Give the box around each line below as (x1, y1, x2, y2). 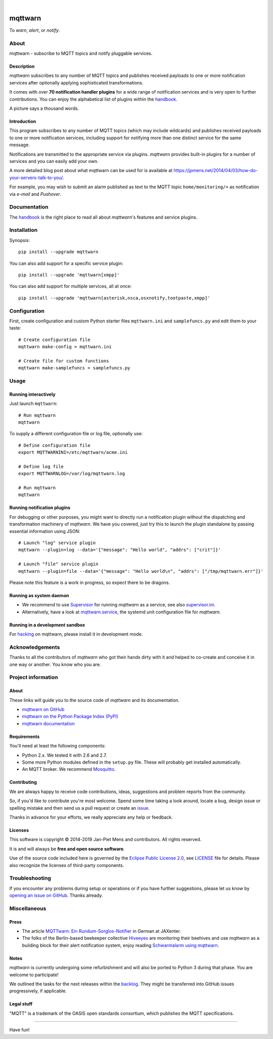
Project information (9, 674, 58, 681)
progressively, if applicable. (9, 988, 67, 994)
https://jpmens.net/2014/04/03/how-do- (173, 168, 258, 174)
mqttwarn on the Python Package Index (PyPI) (22, 714, 119, 720)
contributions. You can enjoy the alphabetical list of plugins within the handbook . (9, 96, 178, 102)
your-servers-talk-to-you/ (9, 175, 63, 181)
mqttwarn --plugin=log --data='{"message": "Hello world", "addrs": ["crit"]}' (18, 547, 221, 553)
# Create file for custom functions (18, 358, 109, 364)
